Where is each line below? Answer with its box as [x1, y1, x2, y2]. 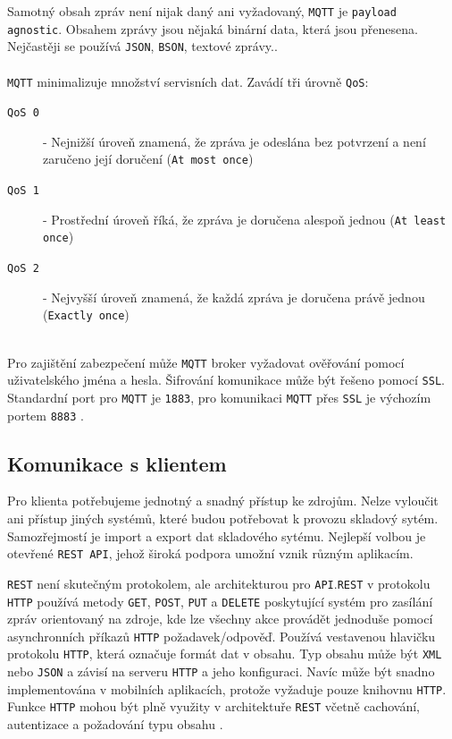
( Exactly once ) [43, 305, 130, 324]
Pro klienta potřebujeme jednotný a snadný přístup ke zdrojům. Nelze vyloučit [7, 491, 439, 510]
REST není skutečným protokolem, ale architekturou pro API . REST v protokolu [7, 573, 431, 592]
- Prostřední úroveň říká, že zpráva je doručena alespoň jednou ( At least [43, 209, 447, 228]
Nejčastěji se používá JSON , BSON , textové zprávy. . [7, 37, 278, 55]
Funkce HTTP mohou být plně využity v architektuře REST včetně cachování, [7, 697, 421, 716]
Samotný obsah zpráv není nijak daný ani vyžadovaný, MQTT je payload [7, 2, 397, 20]
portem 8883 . [7, 405, 84, 424]
